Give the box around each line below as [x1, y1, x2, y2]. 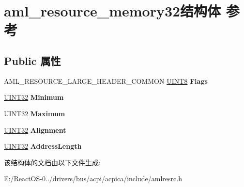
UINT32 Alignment [4, 125, 66, 135]
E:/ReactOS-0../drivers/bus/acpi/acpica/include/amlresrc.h [4, 173, 182, 184]
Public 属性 [4, 53, 61, 68]
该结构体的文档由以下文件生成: [4, 157, 101, 167]
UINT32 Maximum [4, 108, 65, 118]
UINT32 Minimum [4, 92, 64, 102]
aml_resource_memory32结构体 [4, 1, 221, 21]
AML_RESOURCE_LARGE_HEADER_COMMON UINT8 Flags [4, 76, 208, 86]
